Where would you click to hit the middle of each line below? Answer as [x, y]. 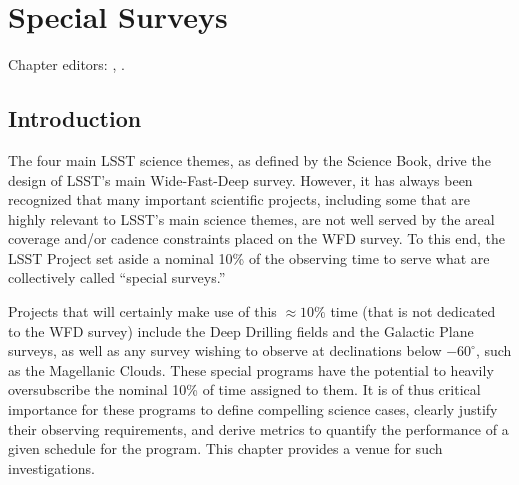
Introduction [75, 118]
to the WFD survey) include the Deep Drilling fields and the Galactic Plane [241, 330]
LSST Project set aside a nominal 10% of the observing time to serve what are [249, 257]
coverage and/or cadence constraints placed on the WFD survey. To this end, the [257, 238]
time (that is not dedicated [413, 311]
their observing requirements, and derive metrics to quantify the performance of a [258, 428]
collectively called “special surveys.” [117, 277]
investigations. [51, 467]
